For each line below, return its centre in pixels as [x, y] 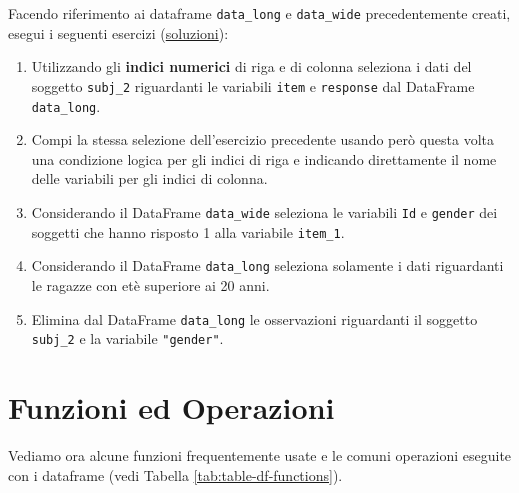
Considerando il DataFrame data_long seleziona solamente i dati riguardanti [267, 265]
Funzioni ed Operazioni [171, 407]
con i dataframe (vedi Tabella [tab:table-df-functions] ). [175, 474]
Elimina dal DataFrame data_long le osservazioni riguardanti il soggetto [254, 318]
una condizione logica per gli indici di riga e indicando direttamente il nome [264, 158]
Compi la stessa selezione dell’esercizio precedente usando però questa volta [262, 139]
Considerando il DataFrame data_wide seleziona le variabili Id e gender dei [264, 211]
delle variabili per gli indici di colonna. [149, 178]
